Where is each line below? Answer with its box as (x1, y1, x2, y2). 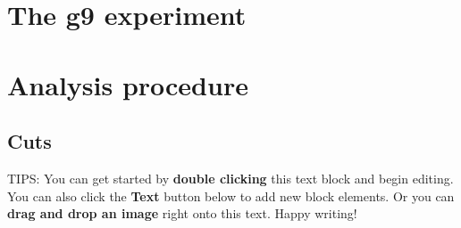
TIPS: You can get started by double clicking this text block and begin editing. (7, 168, 454, 187)
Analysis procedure (7, 66, 248, 102)
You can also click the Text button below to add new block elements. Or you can (7, 186, 455, 205)
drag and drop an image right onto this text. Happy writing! (7, 204, 357, 223)
